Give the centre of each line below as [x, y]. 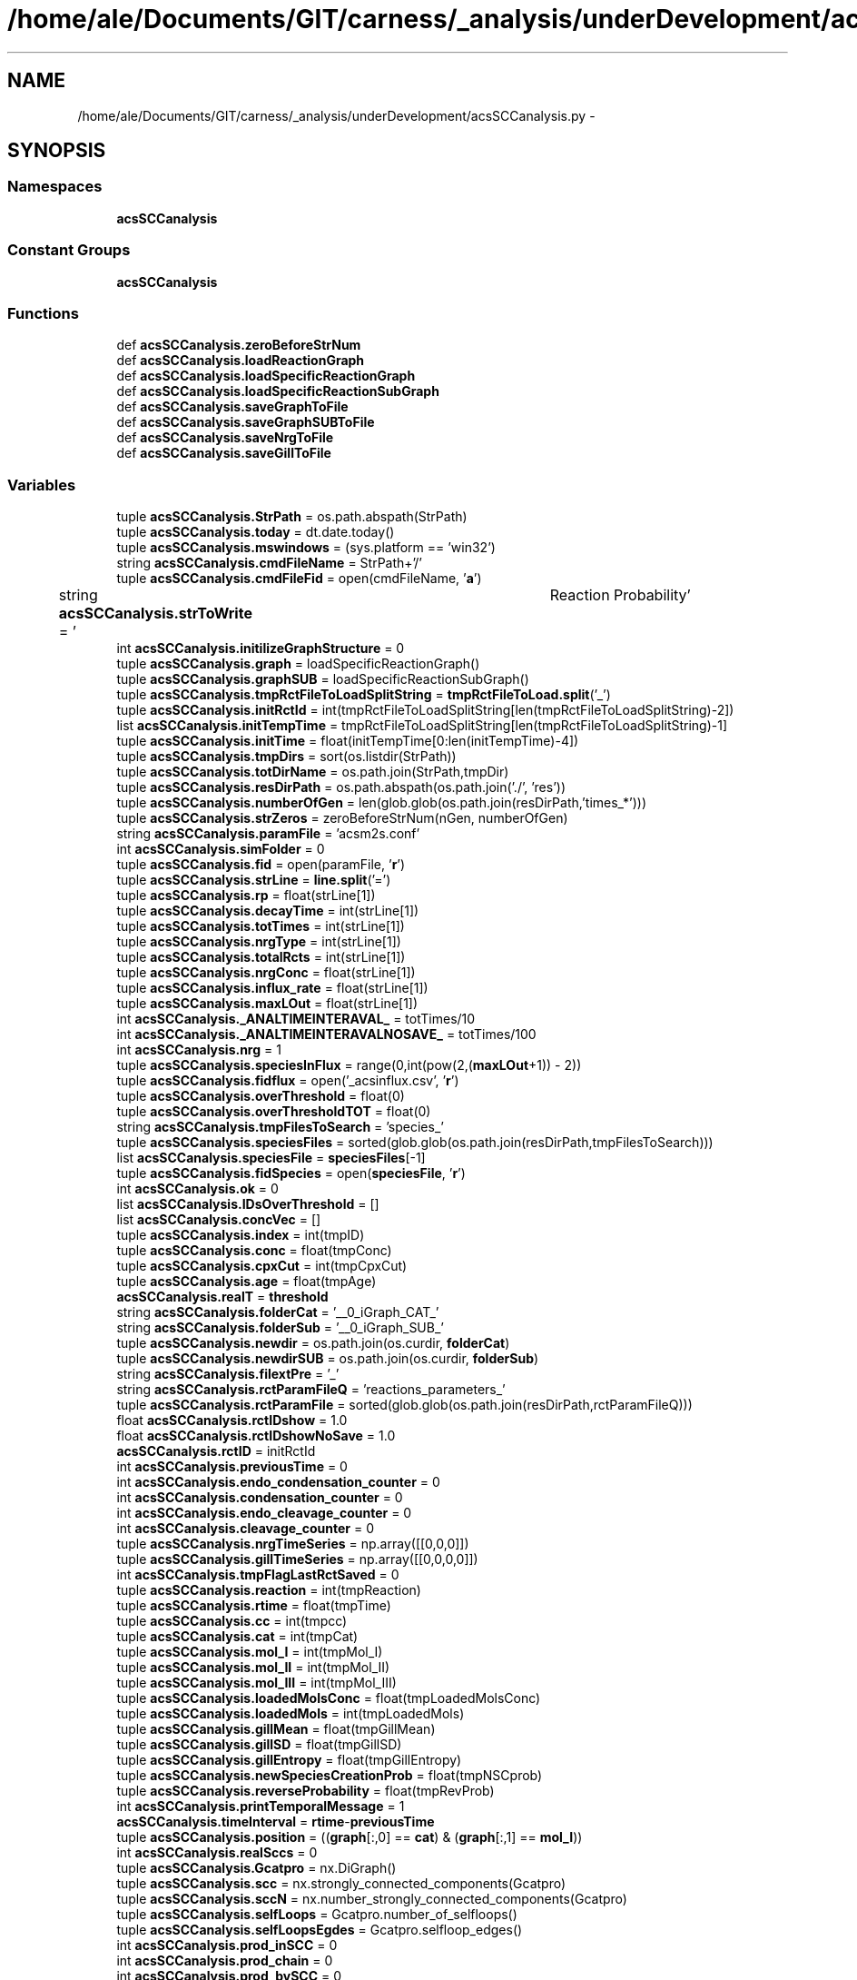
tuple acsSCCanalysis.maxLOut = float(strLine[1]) [267, 1004]
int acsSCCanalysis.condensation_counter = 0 [260, 1498]
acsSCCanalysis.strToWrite [155, 614]
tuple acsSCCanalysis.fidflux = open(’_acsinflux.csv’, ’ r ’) [288, 1081]
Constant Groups [69, 250]
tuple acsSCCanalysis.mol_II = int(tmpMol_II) [253, 1668]
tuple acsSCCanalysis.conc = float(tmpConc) [254, 1251]
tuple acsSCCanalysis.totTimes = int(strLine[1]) [261, 926]
